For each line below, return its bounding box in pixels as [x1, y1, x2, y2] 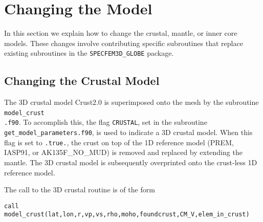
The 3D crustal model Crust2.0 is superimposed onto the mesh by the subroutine [4, 97, 259, 107]
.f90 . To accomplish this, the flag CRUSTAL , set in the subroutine [4, 117, 207, 127]
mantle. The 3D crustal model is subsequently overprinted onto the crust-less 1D [4, 157, 257, 167]
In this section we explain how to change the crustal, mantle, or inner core [4, 28, 237, 38]
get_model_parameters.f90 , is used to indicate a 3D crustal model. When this [4, 127, 253, 138]
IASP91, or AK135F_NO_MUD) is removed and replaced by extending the [4, 147, 243, 158]
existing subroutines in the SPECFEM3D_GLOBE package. [4, 48, 174, 58]
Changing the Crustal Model [4, 73, 160, 88]
